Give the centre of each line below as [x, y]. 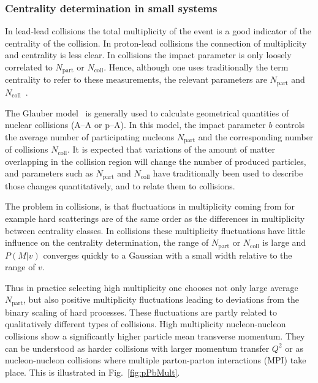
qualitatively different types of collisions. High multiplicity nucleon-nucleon [146, 324]
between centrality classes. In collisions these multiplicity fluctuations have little [155, 230]
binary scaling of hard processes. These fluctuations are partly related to [141, 312]
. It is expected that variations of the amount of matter [171, 149]
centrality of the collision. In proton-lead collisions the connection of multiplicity [156, 43]
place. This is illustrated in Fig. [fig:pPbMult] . [93, 372]
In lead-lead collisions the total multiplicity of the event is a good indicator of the [158, 31]
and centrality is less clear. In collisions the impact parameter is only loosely [148, 55]
